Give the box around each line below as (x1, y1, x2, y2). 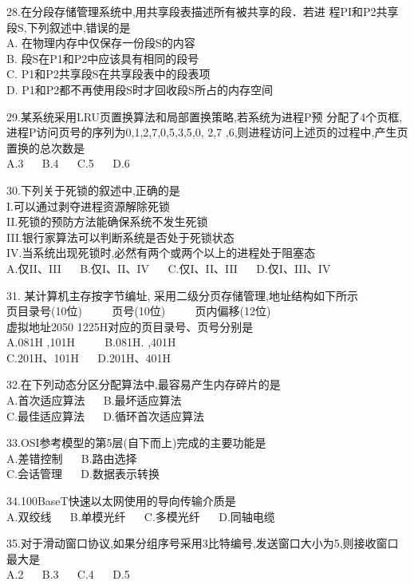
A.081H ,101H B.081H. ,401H (6, 334, 176, 350)
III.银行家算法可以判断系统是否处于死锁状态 (6, 228, 235, 245)
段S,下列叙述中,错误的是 (6, 18, 131, 35)
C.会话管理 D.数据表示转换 (6, 465, 160, 482)
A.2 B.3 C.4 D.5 (6, 566, 130, 583)
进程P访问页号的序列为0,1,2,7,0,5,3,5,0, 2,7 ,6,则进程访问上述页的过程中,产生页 (6, 124, 408, 140)
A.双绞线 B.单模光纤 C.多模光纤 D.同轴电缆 (6, 508, 275, 524)
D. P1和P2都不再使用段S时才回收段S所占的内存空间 (6, 81, 273, 97)
